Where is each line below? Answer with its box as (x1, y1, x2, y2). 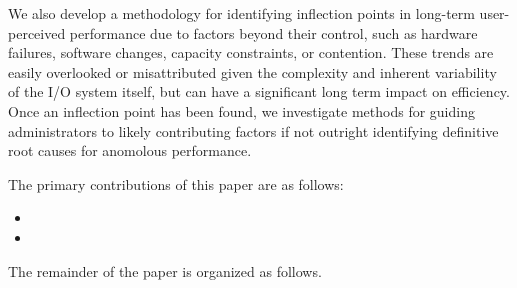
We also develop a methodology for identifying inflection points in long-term (8, 3, 475, 23)
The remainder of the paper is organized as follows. (8, 260, 322, 281)
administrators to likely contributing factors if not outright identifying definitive (8, 120, 499, 141)
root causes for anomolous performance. (8, 140, 252, 161)
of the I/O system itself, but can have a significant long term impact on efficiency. (8, 81, 510, 102)
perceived (8, 22, 66, 43)
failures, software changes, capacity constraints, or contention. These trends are (8, 42, 494, 63)
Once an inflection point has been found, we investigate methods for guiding (8, 100, 475, 121)
